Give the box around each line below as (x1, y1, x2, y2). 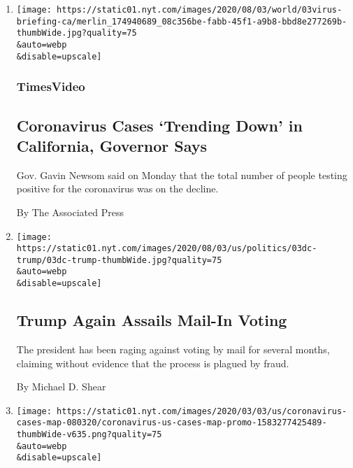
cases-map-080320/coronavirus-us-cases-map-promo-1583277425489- (16, 418, 327, 428)
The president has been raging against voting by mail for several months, (16, 341, 330, 356)
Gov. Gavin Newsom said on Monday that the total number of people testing (16, 167, 347, 182)
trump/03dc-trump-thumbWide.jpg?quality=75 (16, 255, 222, 265)
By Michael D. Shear (16, 379, 106, 394)
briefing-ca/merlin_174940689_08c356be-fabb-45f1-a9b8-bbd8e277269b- (16, 16, 347, 27)
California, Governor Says (16, 134, 208, 156)
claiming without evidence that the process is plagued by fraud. (16, 355, 289, 370)
